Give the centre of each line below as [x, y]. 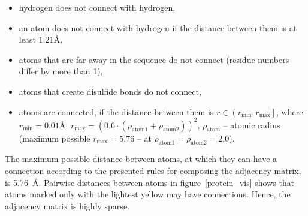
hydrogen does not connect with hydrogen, [97, 7]
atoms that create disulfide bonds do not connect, [110, 91]
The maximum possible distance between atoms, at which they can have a [141, 159]
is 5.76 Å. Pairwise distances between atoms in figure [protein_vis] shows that [150, 182]
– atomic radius [252, 124]
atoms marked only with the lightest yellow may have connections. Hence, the [148, 194]
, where [290, 111]
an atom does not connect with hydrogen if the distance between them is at [158, 27]
